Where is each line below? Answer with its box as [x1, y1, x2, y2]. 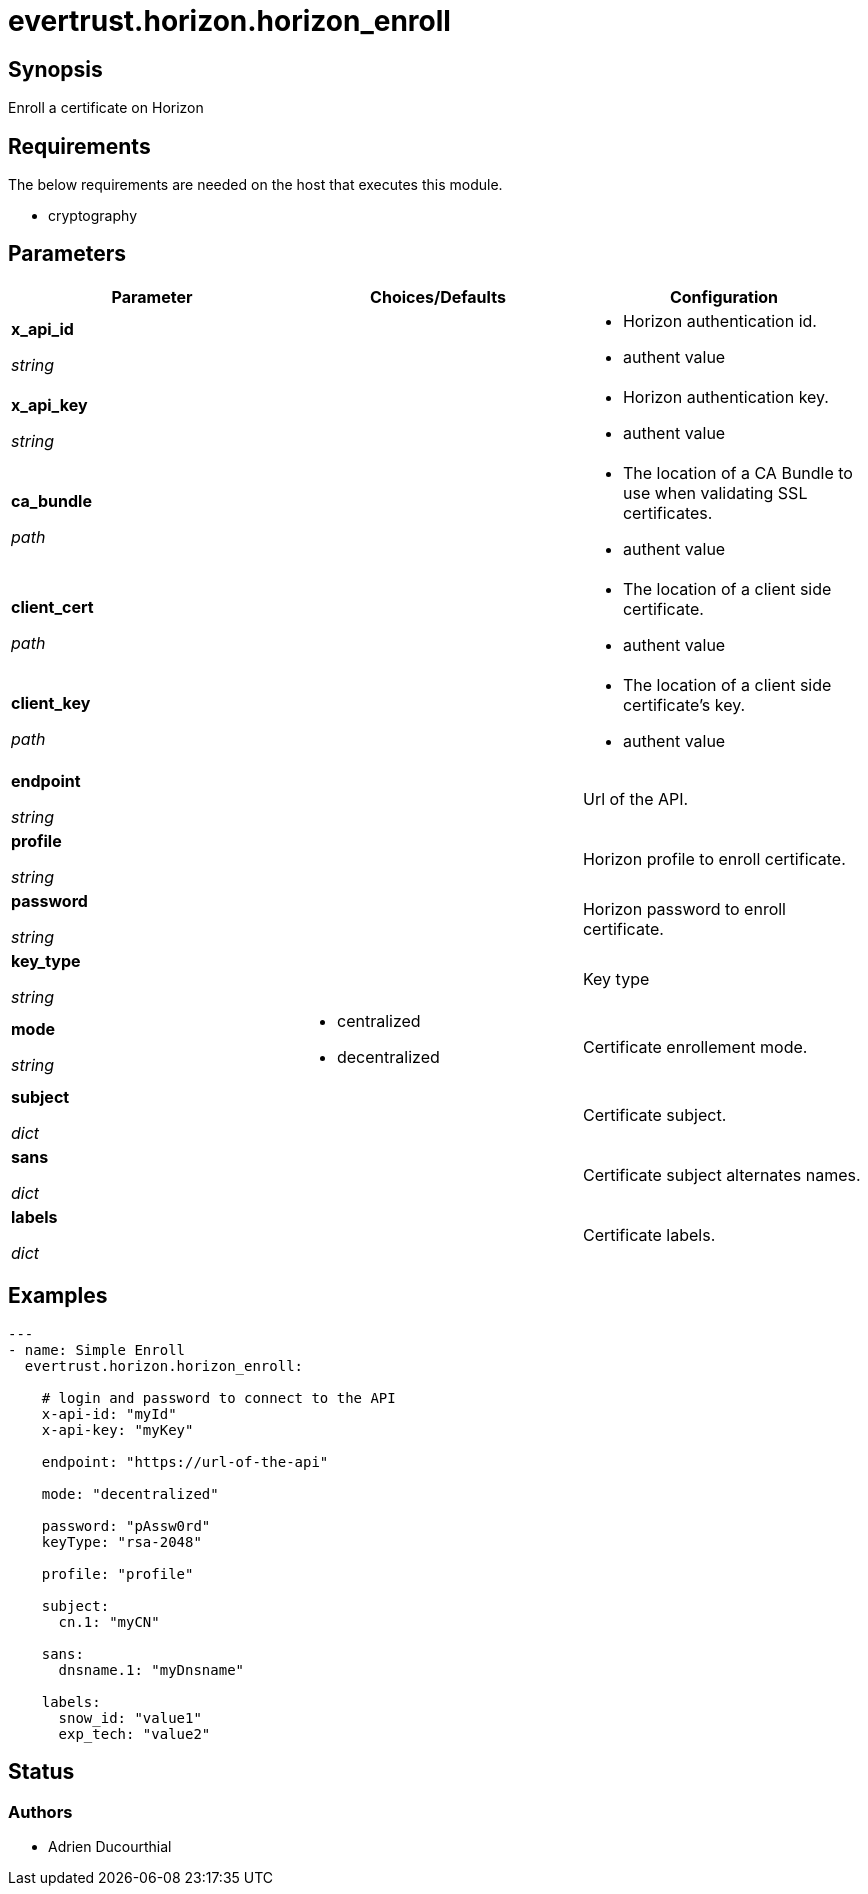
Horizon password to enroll [582, 898, 786, 919]
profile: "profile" [41, 1565, 194, 1582]
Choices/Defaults [370, 286, 506, 307]
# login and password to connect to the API [41, 1389, 396, 1406]
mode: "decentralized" [41, 1485, 219, 1502]
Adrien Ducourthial [48, 1837, 172, 1855]
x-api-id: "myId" [41, 1405, 177, 1422]
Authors [8, 1801, 73, 1822]
